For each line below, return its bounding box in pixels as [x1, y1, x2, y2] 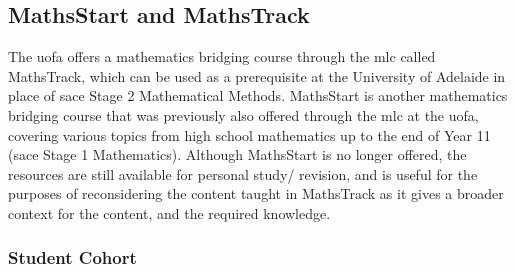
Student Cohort [8, 245, 137, 270]
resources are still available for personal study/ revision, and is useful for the [8, 163, 478, 184]
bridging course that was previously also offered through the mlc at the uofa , [8, 104, 479, 125]
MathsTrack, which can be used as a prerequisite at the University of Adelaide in [8, 65, 506, 86]
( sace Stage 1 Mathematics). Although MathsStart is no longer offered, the [8, 144, 467, 165]
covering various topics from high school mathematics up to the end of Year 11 [8, 124, 491, 145]
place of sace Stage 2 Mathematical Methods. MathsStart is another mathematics [8, 85, 508, 106]
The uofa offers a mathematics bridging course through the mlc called [8, 46, 436, 67]
